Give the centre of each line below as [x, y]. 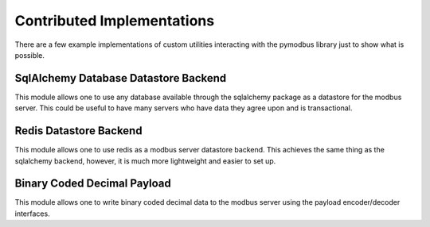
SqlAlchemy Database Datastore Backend [121, 78]
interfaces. [33, 214]
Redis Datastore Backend [78, 131]
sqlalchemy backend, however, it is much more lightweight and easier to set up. [145, 161]
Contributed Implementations [115, 21]
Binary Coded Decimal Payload [93, 184]
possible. [30, 55]
